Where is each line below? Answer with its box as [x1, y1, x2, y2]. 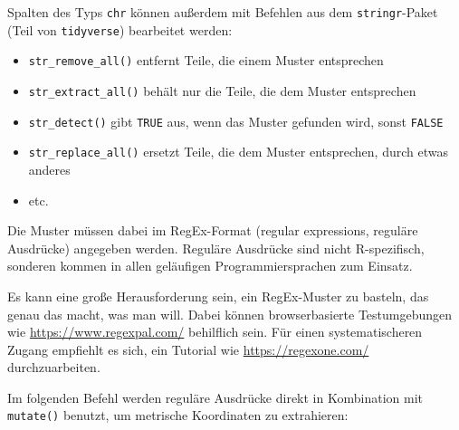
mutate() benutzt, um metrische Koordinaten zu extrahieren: [7, 406, 349, 425]
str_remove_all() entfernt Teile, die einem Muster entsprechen [28, 51, 384, 70]
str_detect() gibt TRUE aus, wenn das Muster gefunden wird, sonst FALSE [28, 111, 444, 130]
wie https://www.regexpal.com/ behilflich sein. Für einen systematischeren [7, 322, 423, 341]
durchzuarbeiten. [7, 358, 100, 377]
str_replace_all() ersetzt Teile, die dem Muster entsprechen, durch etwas [28, 142, 448, 161]
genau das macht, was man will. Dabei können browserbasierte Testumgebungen [7, 304, 453, 323]
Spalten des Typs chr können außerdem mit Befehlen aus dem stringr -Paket [7, 3, 438, 21]
